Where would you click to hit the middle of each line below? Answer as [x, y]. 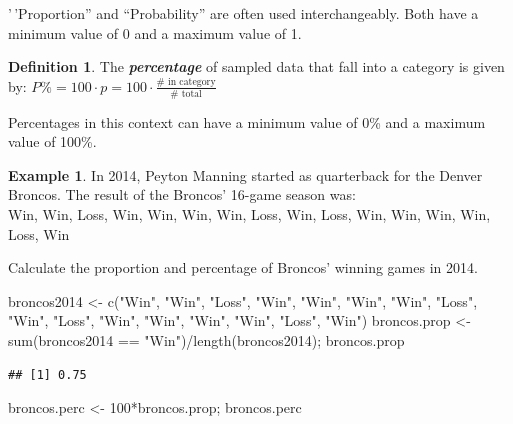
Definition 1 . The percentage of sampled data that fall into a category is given [256, 66]
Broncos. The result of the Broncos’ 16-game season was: [182, 194]
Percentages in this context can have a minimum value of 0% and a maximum [247, 121]
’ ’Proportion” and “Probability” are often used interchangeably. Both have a [243, 13]
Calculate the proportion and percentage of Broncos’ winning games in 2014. [243, 267]
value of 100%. [52, 141]
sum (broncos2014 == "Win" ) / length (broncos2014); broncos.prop [206, 339]
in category [191, 82]
